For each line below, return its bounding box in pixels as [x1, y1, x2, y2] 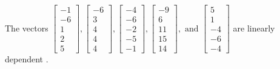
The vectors [5, 21, 48, 34]
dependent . [5, 53, 48, 65]
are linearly [233, 21, 275, 34]
